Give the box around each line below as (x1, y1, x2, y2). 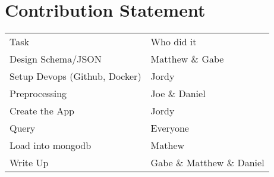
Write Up (10, 156, 49, 170)
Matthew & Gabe (150, 52, 224, 66)
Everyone (150, 121, 189, 135)
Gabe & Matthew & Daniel (150, 156, 264, 170)
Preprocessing (10, 86, 67, 101)
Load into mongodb (10, 138, 92, 153)
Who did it (150, 35, 197, 49)
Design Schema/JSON (10, 52, 102, 66)
